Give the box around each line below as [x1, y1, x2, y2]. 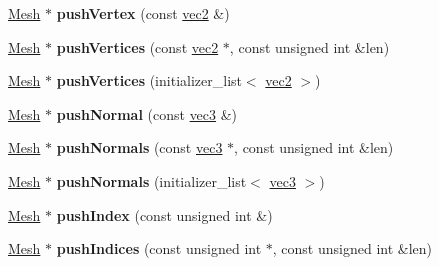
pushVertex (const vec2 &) [56, 3, 230, 23]
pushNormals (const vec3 [56, 137, 223, 158]
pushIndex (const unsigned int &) [56, 204, 273, 225]
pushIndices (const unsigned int [56, 238, 262, 259]
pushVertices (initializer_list [56, 70, 242, 91]
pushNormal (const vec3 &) [56, 103, 238, 124]
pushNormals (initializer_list [56, 170, 247, 191]
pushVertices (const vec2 [56, 36, 219, 57]
